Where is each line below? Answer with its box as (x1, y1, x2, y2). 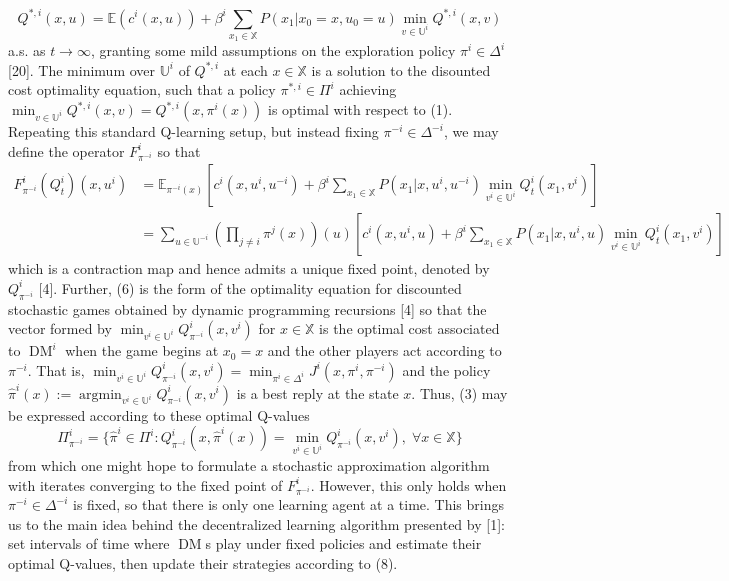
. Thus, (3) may (411, 382, 508, 403)
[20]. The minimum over (8, 59, 156, 80)
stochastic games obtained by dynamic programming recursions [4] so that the (8, 298, 487, 319)
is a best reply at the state (236, 382, 399, 403)
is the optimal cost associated (319, 318, 500, 339)
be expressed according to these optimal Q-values (8, 404, 310, 425)
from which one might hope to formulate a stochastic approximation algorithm (8, 454, 490, 475)
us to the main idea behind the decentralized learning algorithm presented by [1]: (8, 513, 505, 534)
